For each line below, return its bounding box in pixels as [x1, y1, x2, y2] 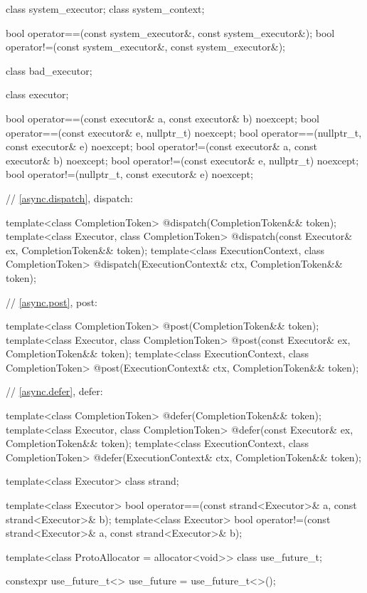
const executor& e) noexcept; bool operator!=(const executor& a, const [6, 139, 317, 154]
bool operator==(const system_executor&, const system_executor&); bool [6, 25, 335, 40]
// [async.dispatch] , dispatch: [6, 190, 133, 205]
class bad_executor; [6, 63, 92, 78]
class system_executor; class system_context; [6, 1, 205, 16]
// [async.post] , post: [6, 294, 97, 309]
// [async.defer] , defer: [6, 384, 103, 399]
